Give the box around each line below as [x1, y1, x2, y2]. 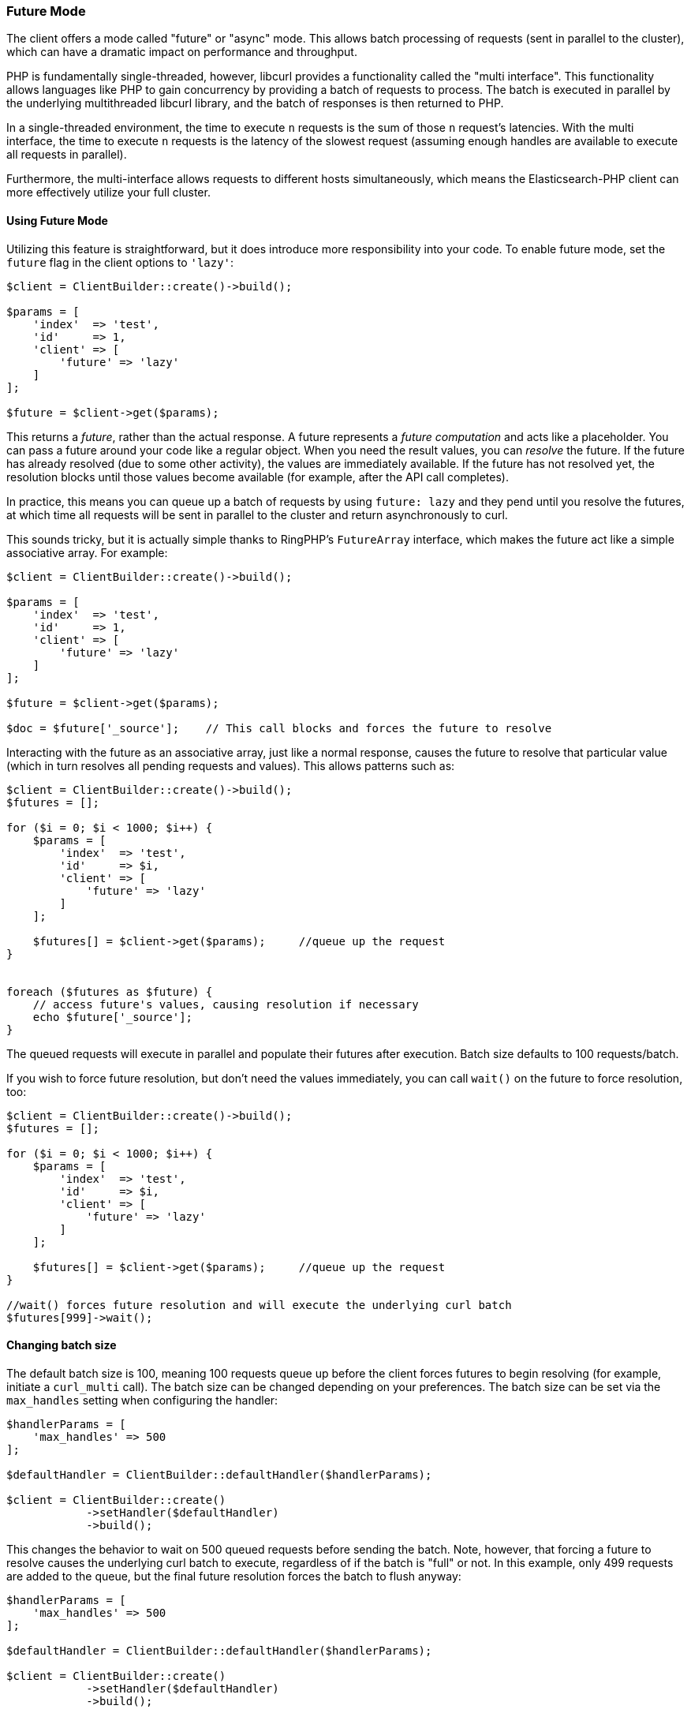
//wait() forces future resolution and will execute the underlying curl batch [6, 1298, 512, 1311]
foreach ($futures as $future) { [6, 985, 213, 998]
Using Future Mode [6, 213, 108, 227]
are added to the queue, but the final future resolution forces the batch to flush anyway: [6, 1569, 461, 1583]
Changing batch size [6, 1338, 117, 1352]
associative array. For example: [6, 545, 168, 559]
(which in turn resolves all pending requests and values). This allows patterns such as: [6, 758, 455, 772]
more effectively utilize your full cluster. [6, 185, 211, 200]
